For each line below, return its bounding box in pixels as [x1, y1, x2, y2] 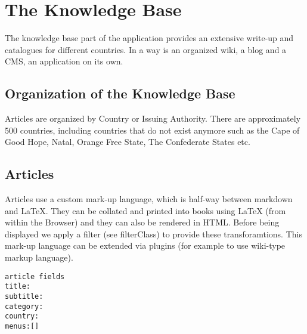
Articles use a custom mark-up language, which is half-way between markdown [5, 193, 293, 205]
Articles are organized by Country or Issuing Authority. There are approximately [5, 112, 301, 125]
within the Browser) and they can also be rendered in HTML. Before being [5, 216, 280, 228]
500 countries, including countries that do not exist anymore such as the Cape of [5, 123, 300, 136]
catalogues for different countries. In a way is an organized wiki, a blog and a [5, 43, 287, 55]
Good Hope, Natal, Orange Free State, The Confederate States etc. [5, 135, 250, 148]
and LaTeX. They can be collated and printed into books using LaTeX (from [5, 204, 286, 217]
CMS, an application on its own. [5, 55, 123, 67]
